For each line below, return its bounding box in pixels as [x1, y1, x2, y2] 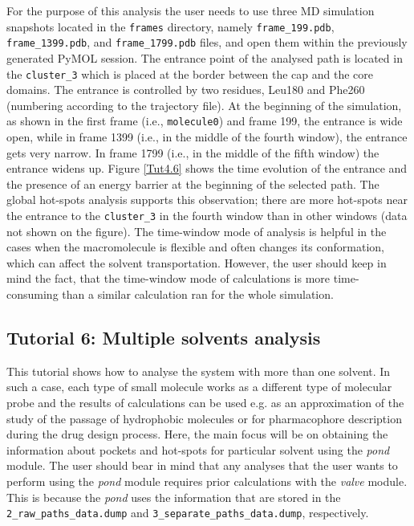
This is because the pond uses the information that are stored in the [6, 488, 341, 505]
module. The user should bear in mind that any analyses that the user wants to [6, 457, 398, 474]
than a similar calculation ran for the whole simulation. [62, 286, 334, 302]
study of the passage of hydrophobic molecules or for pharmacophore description [6, 410, 402, 426]
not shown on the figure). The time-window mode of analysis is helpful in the [6, 222, 387, 239]
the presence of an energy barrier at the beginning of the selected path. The [6, 175, 379, 192]
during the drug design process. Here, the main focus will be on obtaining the [6, 426, 388, 442]
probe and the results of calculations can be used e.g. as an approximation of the [6, 393, 404, 410]
